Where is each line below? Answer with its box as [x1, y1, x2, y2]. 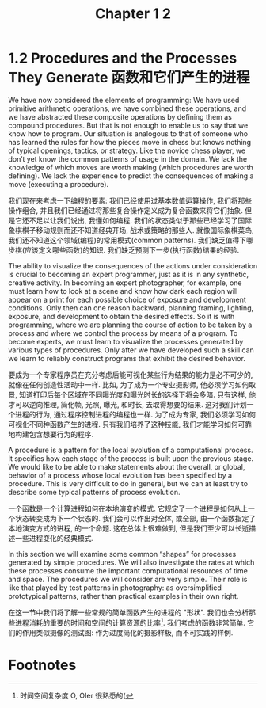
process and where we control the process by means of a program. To [8, 328, 238, 337]
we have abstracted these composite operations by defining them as [8, 112, 232, 121]
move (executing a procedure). [8, 179, 109, 188]
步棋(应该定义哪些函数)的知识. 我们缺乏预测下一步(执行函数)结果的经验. [8, 245, 240, 254]
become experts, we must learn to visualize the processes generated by [8, 337, 244, 346]
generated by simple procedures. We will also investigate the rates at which [8, 558, 255, 567]
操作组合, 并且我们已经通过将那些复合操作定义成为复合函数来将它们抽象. [8, 205, 244, 215]
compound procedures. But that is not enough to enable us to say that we [8, 120, 249, 130]
